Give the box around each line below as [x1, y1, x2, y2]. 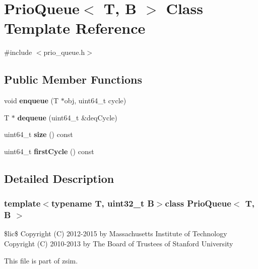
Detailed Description [4, 170, 114, 186]
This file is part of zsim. [4, 255, 78, 265]
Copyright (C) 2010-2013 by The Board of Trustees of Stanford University [4, 238, 233, 248]
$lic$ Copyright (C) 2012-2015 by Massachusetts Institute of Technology [4, 228, 227, 239]
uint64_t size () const [4, 129, 73, 140]
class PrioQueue [165, 197, 231, 210]
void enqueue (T [4, 95, 59, 106]
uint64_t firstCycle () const [4, 146, 94, 156]
